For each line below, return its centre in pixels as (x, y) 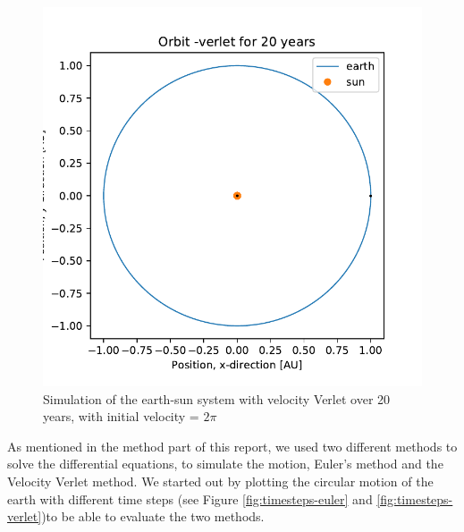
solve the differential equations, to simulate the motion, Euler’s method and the (225, 464)
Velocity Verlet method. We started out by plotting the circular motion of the (220, 481)
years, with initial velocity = (121, 416)
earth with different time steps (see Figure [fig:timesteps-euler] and (190, 498)
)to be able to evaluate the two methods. (153, 516)
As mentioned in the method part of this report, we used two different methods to (232, 446)
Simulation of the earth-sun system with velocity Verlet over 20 (217, 398)
